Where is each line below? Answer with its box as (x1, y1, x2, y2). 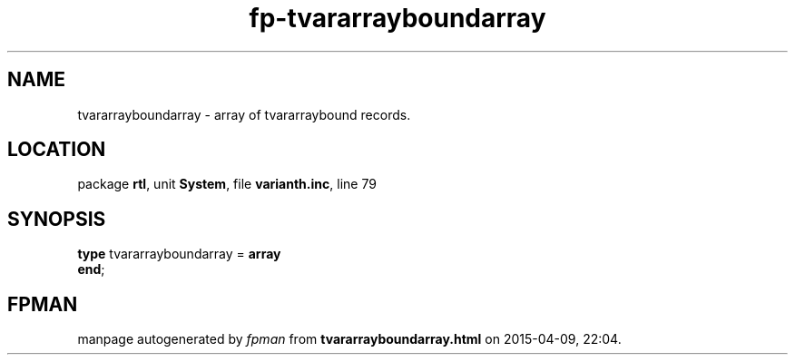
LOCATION (7, 138, 106, 161)
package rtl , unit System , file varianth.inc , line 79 (77, 176, 377, 192)
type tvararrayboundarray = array (77, 246, 281, 262)
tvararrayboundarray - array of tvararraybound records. (77, 106, 411, 122)
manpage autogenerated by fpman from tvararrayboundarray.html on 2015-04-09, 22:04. (77, 331, 622, 347)
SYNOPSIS (7, 207, 106, 230)
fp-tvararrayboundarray (249, 3, 546, 34)
